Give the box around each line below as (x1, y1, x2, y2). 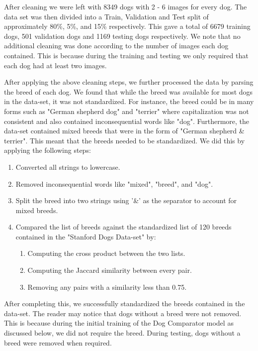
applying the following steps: (4, 145, 91, 155)
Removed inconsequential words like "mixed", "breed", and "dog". (15, 178, 213, 189)
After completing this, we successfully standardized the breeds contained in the (4, 298, 245, 309)
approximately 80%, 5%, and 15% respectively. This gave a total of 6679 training (4, 21, 251, 31)
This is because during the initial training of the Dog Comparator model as (4, 318, 234, 328)
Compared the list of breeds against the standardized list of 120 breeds (15, 222, 232, 232)
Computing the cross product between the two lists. (27, 248, 185, 258)
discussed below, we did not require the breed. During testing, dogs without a (4, 328, 241, 338)
